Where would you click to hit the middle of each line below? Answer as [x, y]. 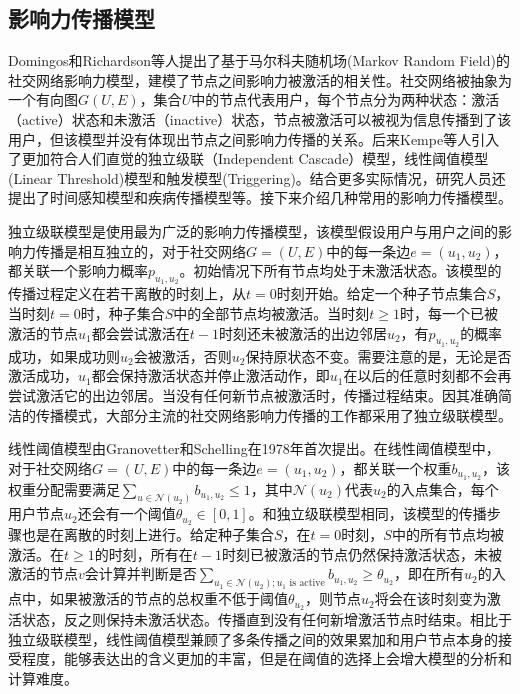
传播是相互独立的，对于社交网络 [140, 250]
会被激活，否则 [182, 355]
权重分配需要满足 [64, 488]
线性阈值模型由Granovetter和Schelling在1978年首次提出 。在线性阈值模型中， [254, 448]
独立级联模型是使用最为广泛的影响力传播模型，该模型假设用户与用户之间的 [253, 230]
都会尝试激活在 [140, 332]
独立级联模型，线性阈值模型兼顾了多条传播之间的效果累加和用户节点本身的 [253, 638]
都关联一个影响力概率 [78, 270]
